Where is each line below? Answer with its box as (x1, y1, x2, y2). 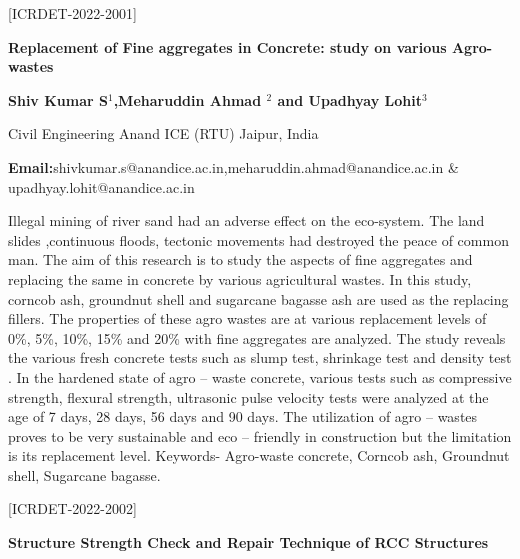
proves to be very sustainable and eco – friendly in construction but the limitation (8, 425, 512, 446)
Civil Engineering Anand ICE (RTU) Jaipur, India (8, 123, 319, 144)
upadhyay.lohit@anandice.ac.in (8, 176, 195, 197)
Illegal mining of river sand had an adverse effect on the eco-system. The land (8, 210, 485, 231)
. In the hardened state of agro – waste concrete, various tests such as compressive (8, 366, 512, 387)
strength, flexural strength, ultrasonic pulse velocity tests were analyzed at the (8, 386, 489, 407)
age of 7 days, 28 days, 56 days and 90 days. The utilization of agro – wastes (8, 406, 478, 427)
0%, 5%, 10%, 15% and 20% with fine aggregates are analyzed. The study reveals (8, 327, 506, 348)
